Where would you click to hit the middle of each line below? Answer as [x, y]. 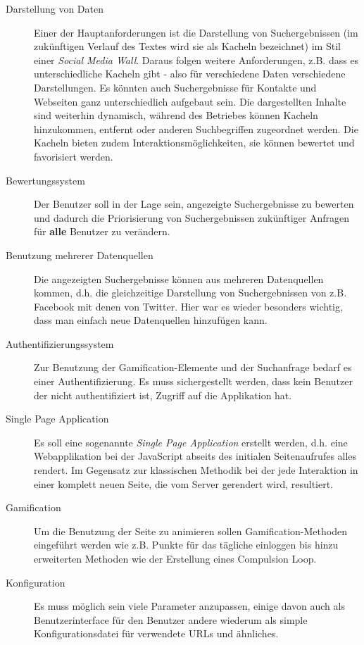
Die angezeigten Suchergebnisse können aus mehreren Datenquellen [179, 278]
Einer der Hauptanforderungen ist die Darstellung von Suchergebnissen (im [196, 32]
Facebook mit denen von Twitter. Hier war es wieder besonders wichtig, [188, 306]
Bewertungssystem [45, 180]
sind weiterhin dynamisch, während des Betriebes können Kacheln [176, 115]
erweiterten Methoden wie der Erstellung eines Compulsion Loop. [175, 558]
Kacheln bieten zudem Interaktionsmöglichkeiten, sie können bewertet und [194, 143]
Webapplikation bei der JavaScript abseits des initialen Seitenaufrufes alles [195, 456]
